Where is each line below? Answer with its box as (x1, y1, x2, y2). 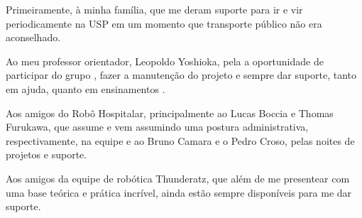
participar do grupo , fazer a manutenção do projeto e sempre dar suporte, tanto (6, 67, 356, 82)
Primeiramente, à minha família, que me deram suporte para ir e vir (6, 2, 303, 16)
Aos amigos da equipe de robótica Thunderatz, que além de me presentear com (6, 170, 350, 185)
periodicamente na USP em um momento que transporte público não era (6, 16, 322, 31)
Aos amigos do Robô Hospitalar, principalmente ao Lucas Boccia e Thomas (6, 105, 334, 120)
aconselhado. (6, 30, 61, 45)
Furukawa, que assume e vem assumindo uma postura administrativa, (6, 119, 309, 134)
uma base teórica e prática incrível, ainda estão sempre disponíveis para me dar (6, 185, 352, 200)
